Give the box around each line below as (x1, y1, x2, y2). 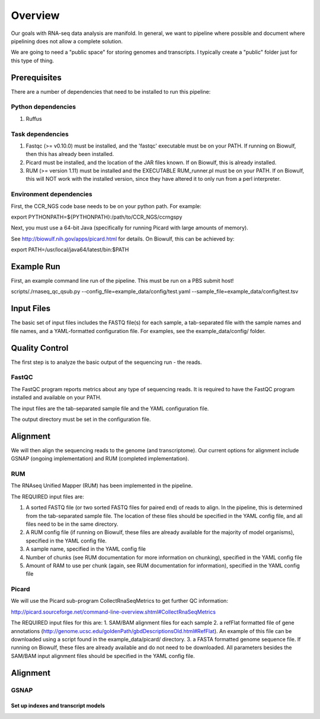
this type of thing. (11, 57, 55, 64)
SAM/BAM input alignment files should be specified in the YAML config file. (11, 652, 195, 659)
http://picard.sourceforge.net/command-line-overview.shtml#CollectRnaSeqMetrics (11, 608, 216, 615)
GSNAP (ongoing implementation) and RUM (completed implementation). (11, 455, 190, 462)
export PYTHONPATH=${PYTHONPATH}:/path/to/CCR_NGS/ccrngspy (11, 213, 183, 221)
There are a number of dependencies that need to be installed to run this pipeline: (11, 88, 211, 95)
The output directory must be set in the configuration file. (11, 416, 151, 423)
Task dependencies (11, 130, 69, 138)
